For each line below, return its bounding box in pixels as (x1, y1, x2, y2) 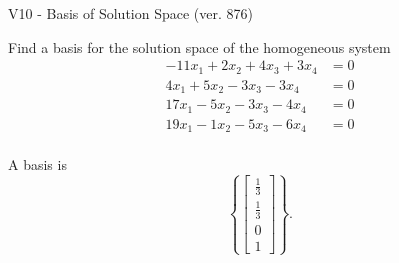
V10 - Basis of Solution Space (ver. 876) (8, 3, 253, 23)
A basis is (8, 154, 67, 175)
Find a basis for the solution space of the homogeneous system (8, 36, 391, 57)
